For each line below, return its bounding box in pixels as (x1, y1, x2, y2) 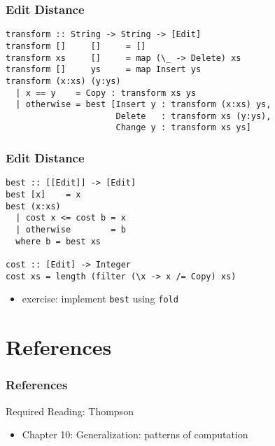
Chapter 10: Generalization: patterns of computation (22, 427, 248, 442)
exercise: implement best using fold (22, 291, 178, 306)
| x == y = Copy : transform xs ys (15, 88, 197, 98)
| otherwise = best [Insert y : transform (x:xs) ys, (15, 99, 272, 110)
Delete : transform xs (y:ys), (115, 111, 272, 121)
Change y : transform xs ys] (115, 123, 251, 133)
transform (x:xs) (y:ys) (6, 76, 121, 86)
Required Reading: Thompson (6, 403, 134, 418)
